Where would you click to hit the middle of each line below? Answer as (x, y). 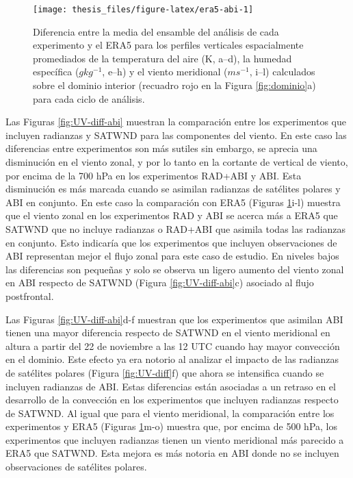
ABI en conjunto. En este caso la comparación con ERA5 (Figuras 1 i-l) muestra (173, 202)
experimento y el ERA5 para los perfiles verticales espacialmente (168, 45)
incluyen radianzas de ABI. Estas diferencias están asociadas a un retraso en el (171, 386)
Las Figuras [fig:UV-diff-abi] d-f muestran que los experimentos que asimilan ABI (174, 319)
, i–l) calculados (282, 72)
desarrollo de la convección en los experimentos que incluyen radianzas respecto (172, 400)
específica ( (56, 72)
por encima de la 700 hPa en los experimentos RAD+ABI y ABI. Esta (154, 175)
